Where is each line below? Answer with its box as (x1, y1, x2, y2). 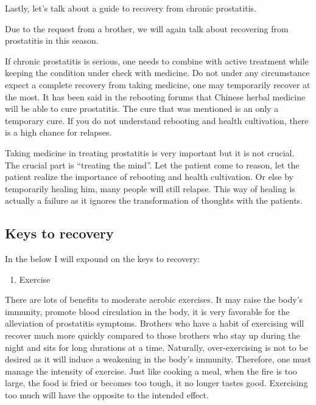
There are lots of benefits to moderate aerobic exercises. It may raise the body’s (5, 293, 303, 306)
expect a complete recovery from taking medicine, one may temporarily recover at (5, 78, 311, 91)
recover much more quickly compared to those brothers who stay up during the (5, 329, 300, 342)
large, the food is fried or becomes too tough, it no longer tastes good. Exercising (5, 376, 308, 389)
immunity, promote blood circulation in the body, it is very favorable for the (5, 305, 290, 317)
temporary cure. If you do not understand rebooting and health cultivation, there (5, 114, 309, 126)
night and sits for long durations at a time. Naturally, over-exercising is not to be (5, 341, 308, 353)
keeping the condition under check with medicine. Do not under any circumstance (5, 66, 310, 79)
